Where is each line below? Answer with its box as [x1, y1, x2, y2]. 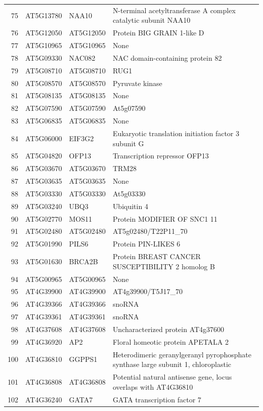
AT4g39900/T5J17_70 [112, 286, 183, 297]
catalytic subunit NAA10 [112, 15, 191, 25]
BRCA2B [69, 256, 98, 266]
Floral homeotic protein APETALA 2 [112, 336, 229, 347]
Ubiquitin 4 [112, 200, 148, 211]
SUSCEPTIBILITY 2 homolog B [112, 261, 215, 271]
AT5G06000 [25, 133, 62, 143]
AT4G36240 [25, 394, 62, 404]
